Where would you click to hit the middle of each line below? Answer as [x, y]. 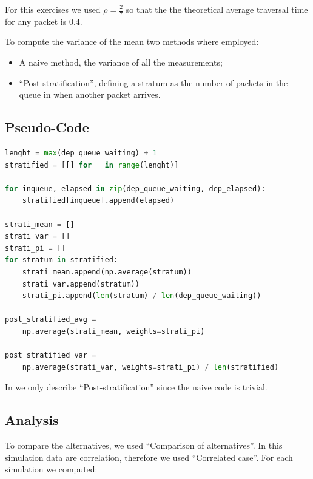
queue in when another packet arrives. [90, 94]
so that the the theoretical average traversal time [217, 9]
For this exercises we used [53, 9]
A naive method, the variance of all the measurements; [121, 62]
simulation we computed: [51, 469]
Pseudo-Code [47, 127]
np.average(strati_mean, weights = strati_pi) [113, 331]
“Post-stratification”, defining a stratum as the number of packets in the [153, 82]
